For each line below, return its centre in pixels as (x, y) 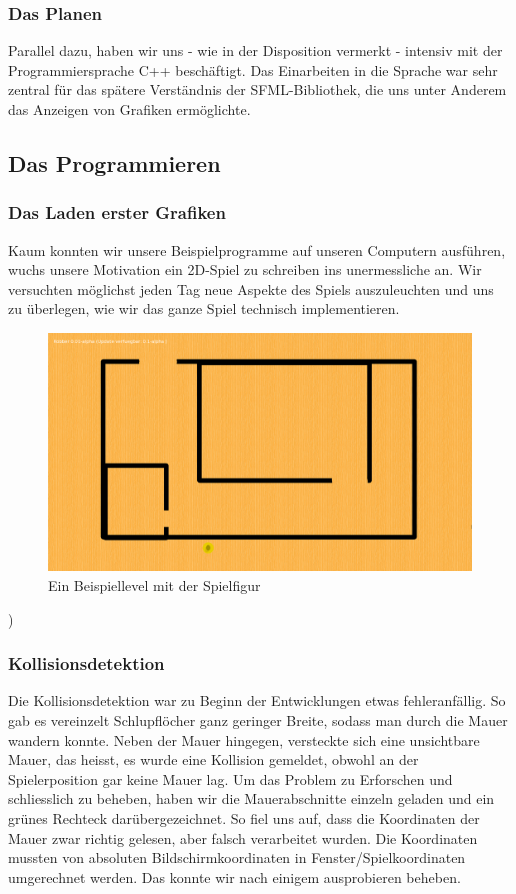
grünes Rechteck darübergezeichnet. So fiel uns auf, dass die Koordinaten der (244, 818)
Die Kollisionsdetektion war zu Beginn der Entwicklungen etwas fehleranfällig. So (257, 700)
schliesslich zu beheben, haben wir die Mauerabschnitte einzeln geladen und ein (251, 798)
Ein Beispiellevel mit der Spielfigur (154, 585)
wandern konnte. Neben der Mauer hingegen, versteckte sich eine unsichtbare (244, 739)
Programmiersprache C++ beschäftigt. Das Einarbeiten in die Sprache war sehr (253, 69)
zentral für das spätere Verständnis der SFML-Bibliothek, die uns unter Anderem (257, 89)
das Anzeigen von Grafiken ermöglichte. (129, 109)
